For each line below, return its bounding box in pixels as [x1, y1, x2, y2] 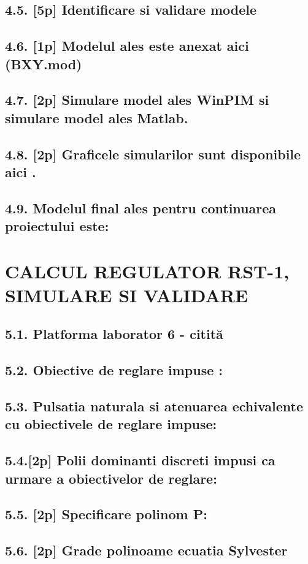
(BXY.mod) [5, 54, 82, 73]
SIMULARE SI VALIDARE [5, 282, 248, 307]
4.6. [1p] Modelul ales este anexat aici [5, 36, 249, 55]
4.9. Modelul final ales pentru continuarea [5, 198, 277, 217]
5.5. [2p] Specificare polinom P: [5, 505, 207, 524]
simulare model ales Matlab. [5, 108, 188, 127]
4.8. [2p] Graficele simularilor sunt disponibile [5, 144, 301, 163]
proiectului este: [5, 216, 109, 235]
